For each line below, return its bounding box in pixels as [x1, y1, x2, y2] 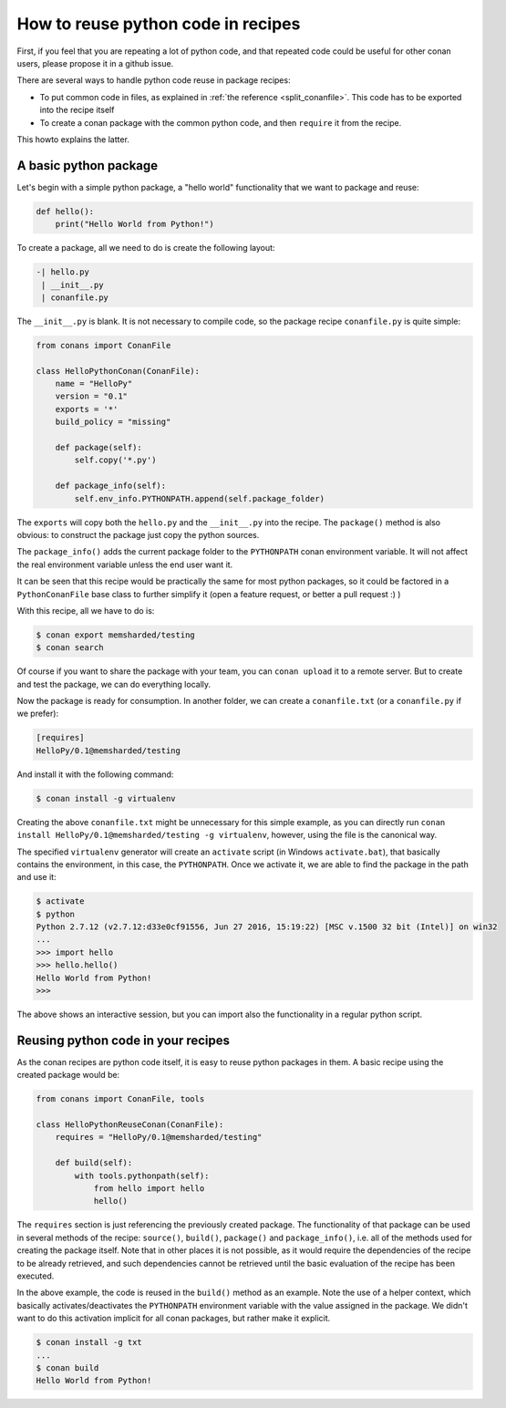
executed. [16, 1270, 55, 1281]
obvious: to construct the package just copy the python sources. [16, 529, 260, 540]
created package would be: [16, 1070, 120, 1081]
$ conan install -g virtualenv [36, 793, 177, 803]
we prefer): [16, 708, 59, 720]
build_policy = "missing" [55, 417, 171, 428]
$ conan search [36, 643, 104, 653]
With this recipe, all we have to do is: [16, 605, 155, 616]
